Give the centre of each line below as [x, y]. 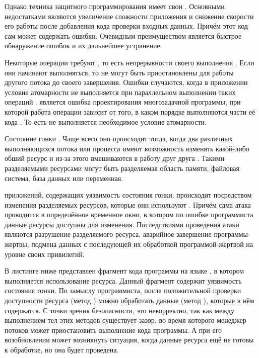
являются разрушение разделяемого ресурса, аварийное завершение [108, 234]
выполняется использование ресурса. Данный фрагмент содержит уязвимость [123, 280]
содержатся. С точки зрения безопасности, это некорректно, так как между [119, 310]
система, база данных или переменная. [64, 178]
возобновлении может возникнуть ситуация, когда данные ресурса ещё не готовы [129, 340]
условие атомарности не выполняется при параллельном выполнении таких [120, 92]
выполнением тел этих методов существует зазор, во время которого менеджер [125, 320]
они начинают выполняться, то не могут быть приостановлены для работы [119, 72]
